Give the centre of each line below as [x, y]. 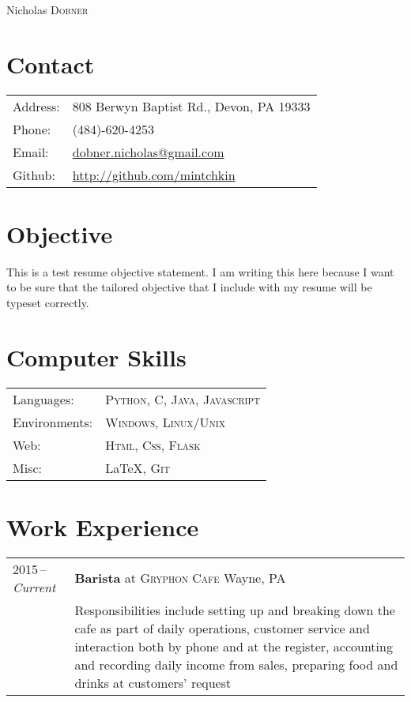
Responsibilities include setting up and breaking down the [235, 610]
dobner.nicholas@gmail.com [148, 152]
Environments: [53, 422]
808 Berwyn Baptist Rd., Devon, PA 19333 [191, 106]
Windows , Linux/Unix [165, 422]
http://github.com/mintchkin [154, 175]
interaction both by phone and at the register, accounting [234, 646]
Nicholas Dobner [47, 9]
